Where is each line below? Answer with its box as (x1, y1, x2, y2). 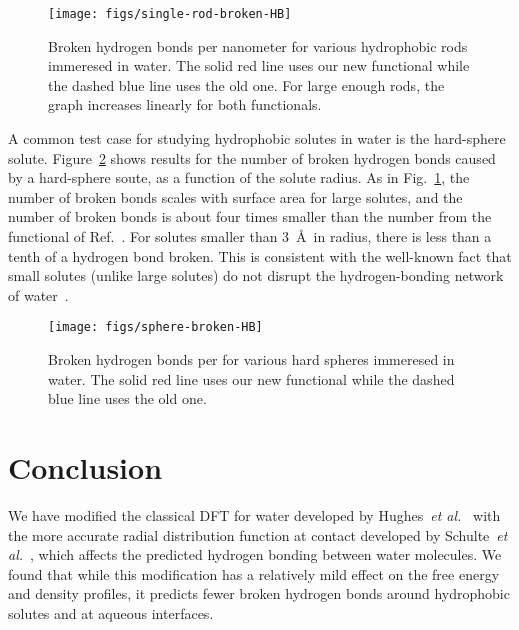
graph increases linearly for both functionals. (48, 94, 322, 115)
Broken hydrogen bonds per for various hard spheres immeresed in (48, 349, 455, 370)
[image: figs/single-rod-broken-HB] (48, 7, 292, 21)
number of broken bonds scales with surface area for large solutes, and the (8, 186, 463, 207)
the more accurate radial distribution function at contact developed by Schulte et (8, 524, 508, 545)
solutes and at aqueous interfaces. (8, 602, 214, 623)
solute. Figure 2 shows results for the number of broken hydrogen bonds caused (8, 147, 496, 168)
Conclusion (8, 447, 163, 487)
